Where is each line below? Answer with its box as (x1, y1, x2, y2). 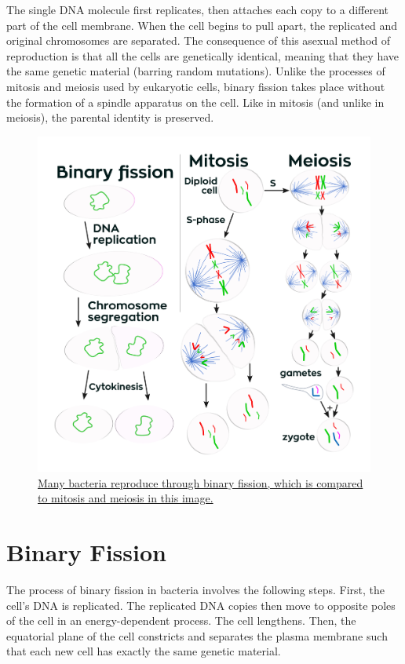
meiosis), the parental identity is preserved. (6, 109, 214, 126)
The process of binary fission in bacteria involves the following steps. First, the (6, 581, 385, 597)
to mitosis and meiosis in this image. (38, 490, 213, 506)
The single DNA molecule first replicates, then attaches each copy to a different (6, 2, 389, 17)
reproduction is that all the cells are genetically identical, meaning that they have (6, 47, 399, 64)
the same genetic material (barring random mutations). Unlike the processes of (6, 63, 385, 79)
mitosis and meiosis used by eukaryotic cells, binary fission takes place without (6, 78, 385, 94)
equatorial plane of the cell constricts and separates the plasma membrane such (6, 627, 388, 644)
